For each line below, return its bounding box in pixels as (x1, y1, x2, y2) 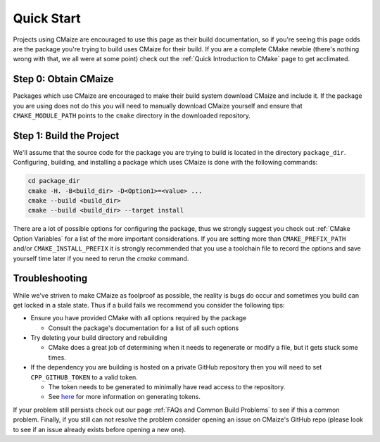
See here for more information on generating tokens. (48, 393, 201, 401)
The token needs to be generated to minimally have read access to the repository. (48, 383, 286, 391)
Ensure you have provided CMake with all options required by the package (30, 314, 246, 322)
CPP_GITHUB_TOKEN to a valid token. (30, 373, 138, 381)
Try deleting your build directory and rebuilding (30, 334, 167, 342)
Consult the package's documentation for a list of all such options (48, 324, 239, 332)
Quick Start (13, 11, 81, 26)
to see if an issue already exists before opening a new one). (13, 425, 186, 434)
